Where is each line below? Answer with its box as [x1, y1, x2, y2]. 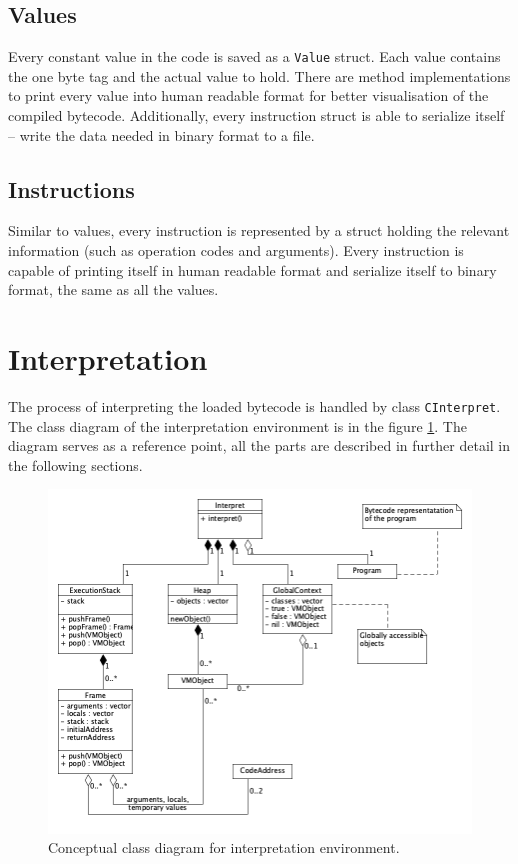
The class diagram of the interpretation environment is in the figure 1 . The [8, 415, 467, 436]
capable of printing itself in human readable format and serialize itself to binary [8, 259, 497, 280]
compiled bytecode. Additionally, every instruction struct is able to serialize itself [8, 105, 505, 126]
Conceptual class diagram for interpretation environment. [48, 837, 400, 858]
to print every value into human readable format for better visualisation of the [8, 85, 489, 106]
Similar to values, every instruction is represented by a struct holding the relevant [8, 220, 510, 241]
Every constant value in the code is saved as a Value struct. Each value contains [8, 46, 501, 67]
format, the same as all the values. [8, 279, 219, 300]
